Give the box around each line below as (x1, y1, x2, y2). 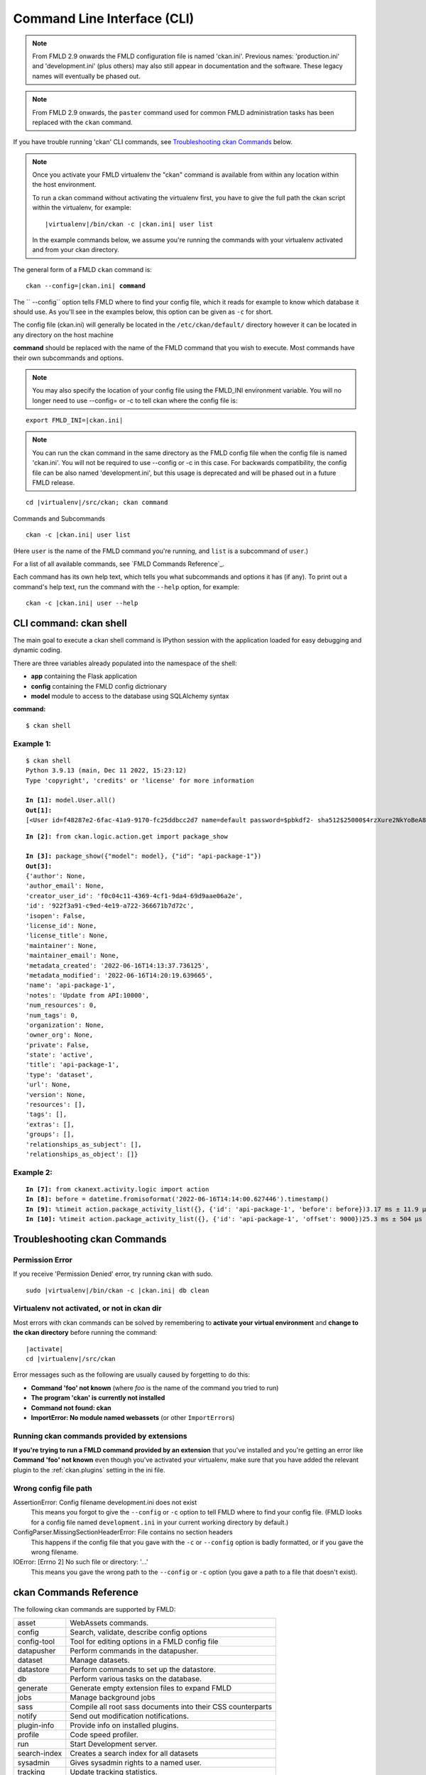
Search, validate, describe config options (70, 1627, 207, 1637)
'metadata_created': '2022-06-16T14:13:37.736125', (26, 961, 209, 969)
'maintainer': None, (26, 941, 97, 949)
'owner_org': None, (26, 1031, 94, 1039)
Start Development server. (70, 1739, 158, 1749)
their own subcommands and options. (13, 354, 124, 362)
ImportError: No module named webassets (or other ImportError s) (31, 1413, 235, 1421)
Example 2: (13, 1167, 53, 1177)
